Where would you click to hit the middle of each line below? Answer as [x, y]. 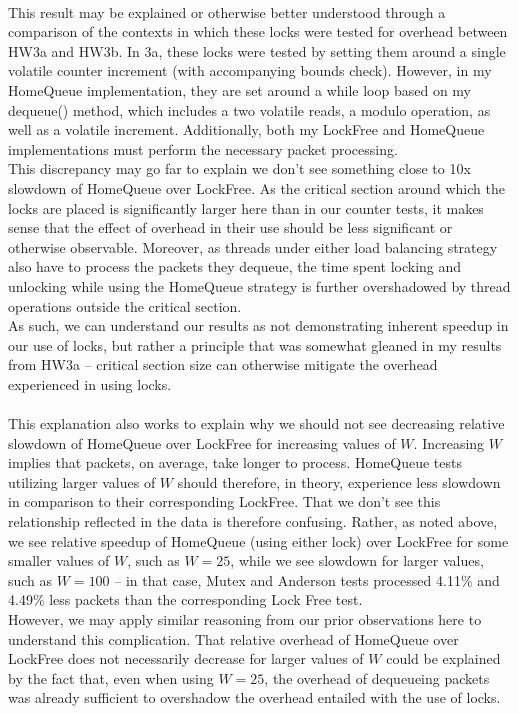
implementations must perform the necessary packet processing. [203, 148]
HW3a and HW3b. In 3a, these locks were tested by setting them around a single [257, 50]
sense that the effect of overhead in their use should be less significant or [230, 227]
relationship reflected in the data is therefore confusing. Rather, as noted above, [253, 521]
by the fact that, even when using [111, 677]
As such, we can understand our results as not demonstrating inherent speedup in [258, 325]
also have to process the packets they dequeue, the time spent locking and [235, 266]
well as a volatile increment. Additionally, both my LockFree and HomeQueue [246, 129]
